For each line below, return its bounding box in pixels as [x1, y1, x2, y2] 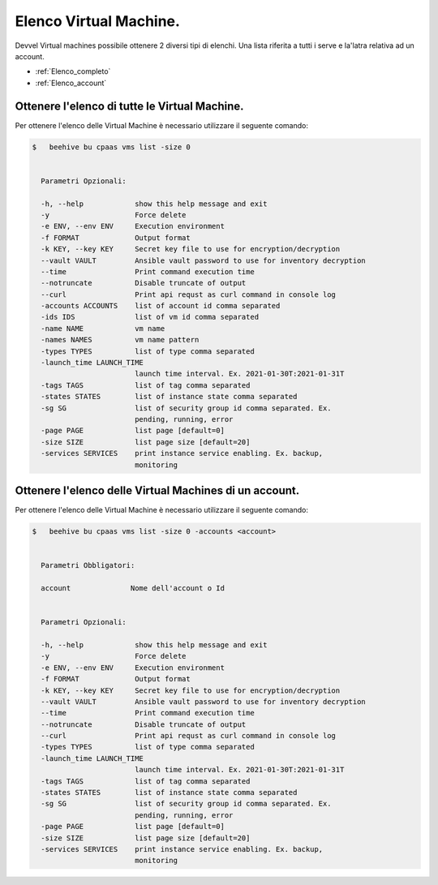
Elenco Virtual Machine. [15, 12, 180, 30]
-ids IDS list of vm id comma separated [41, 312, 260, 322]
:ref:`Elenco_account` [35, 78, 107, 88]
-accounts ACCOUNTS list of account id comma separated [41, 301, 281, 311]
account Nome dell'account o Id [41, 583, 225, 592]
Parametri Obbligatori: [41, 561, 135, 570]
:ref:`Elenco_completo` [35, 67, 111, 76]
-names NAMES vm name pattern [41, 335, 200, 345]
